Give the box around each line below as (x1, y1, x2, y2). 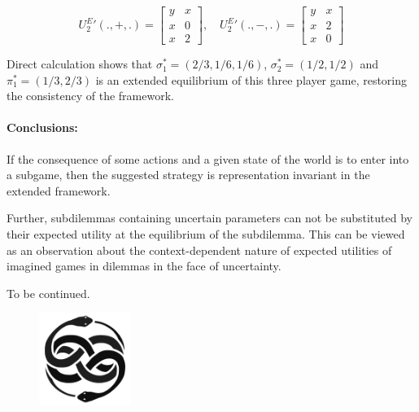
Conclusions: (7, 119, 78, 136)
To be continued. (7, 284, 90, 301)
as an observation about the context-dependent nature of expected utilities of (7, 241, 392, 258)
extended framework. (7, 182, 111, 199)
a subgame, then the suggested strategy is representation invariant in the (7, 166, 370, 183)
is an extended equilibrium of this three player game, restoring (95, 71, 408, 88)
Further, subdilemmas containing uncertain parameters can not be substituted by (7, 209, 412, 226)
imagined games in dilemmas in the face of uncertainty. (7, 257, 282, 274)
